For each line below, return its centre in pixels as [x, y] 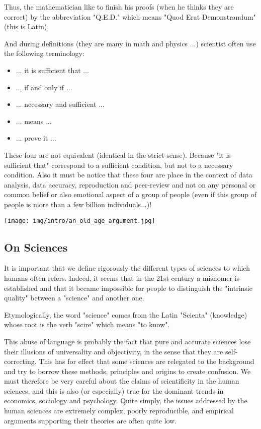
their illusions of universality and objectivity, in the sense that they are [114, 351]
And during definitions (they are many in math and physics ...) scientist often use [130, 43]
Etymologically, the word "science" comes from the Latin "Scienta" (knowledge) [126, 314]
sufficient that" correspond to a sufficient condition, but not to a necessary [119, 165]
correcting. [20, 361]
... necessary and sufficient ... [60, 104]
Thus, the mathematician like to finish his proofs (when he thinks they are [119, 7]
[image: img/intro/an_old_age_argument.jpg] [80, 221]
